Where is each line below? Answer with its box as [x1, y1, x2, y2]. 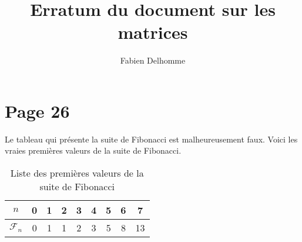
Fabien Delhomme [120, 54, 186, 67]
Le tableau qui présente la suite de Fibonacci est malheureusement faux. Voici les [5, 132, 298, 145]
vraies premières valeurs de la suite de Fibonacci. [5, 144, 182, 157]
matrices [118, 20, 188, 44]
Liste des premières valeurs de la [10, 166, 144, 180]
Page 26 [5, 98, 70, 122]
